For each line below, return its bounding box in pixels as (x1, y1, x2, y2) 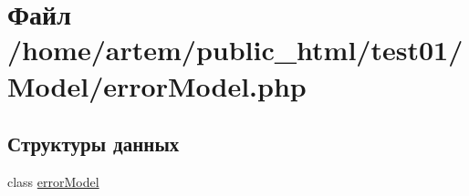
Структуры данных (7, 129, 180, 158)
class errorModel (7, 171, 99, 191)
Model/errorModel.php (7, 67, 307, 104)
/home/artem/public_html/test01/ (7, 31, 464, 68)
